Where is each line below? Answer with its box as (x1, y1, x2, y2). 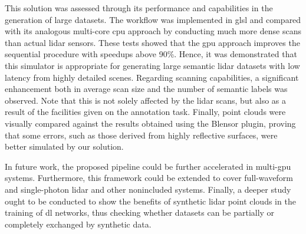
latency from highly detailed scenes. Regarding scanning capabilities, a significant (5, 71, 299, 83)
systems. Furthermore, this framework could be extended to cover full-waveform (5, 172, 293, 184)
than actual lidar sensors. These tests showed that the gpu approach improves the (5, 36, 300, 48)
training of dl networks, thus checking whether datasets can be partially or (5, 206, 275, 219)
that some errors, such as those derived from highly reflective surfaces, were (5, 128, 278, 141)
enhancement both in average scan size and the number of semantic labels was (5, 83, 288, 95)
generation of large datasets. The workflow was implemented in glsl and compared (5, 13, 301, 25)
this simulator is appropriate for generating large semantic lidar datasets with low (5, 59, 300, 71)
